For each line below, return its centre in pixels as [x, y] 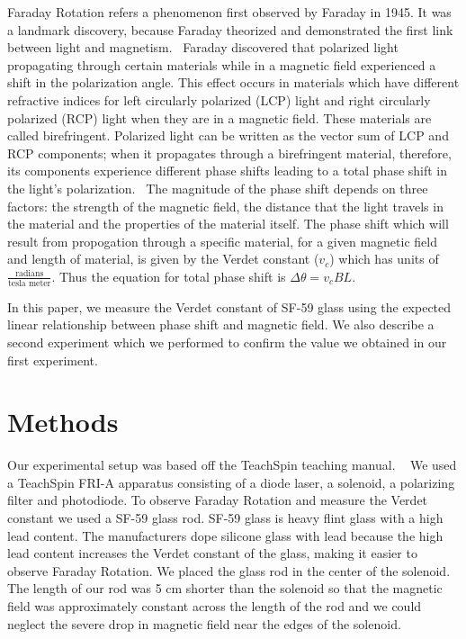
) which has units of [384, 259]
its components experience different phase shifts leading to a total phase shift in [228, 171]
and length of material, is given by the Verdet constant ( [163, 259]
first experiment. [53, 360]
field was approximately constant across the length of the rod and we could [215, 605]
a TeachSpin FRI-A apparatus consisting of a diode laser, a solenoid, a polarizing [231, 482]
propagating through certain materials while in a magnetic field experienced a [222, 64]
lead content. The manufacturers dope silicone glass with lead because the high [225, 535]
